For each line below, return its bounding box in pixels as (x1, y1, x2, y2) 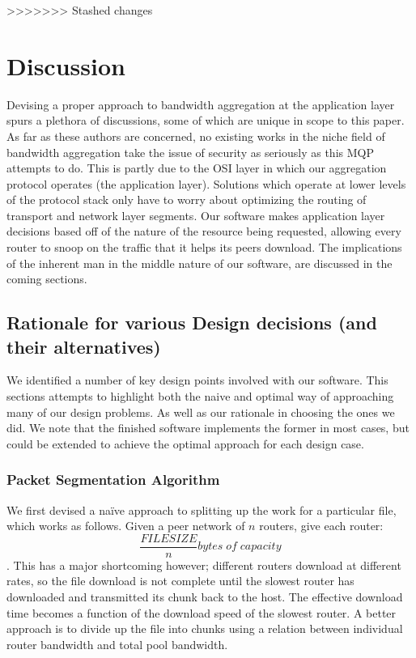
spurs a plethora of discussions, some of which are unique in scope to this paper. (6, 112, 405, 129)
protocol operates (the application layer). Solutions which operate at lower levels (6, 175, 406, 192)
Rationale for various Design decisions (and (6, 310, 377, 335)
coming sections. (6, 270, 87, 287)
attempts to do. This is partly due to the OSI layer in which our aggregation (6, 159, 387, 176)
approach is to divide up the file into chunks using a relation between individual (6, 620, 403, 637)
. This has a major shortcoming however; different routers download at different (6, 556, 401, 573)
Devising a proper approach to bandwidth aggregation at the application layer (6, 96, 395, 112)
